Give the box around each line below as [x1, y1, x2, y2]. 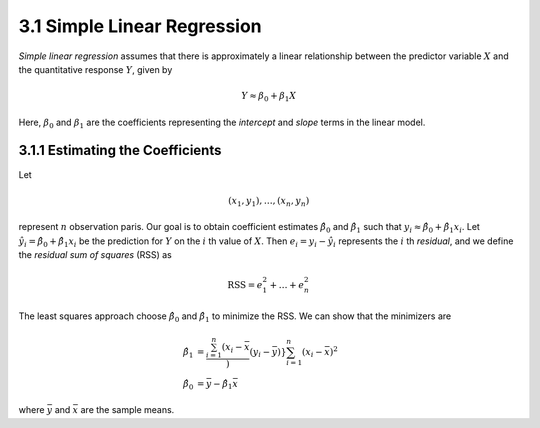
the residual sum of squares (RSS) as [18, 249, 172, 261]
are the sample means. [80, 404, 175, 416]
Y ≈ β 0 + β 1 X [241, 90, 297, 104]
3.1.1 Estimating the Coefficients [18, 142, 222, 159]
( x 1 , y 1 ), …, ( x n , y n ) [228, 195, 310, 209]
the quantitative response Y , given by [18, 63, 173, 75]
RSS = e [227, 280, 264, 291]
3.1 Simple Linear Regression [18, 15, 262, 37]
